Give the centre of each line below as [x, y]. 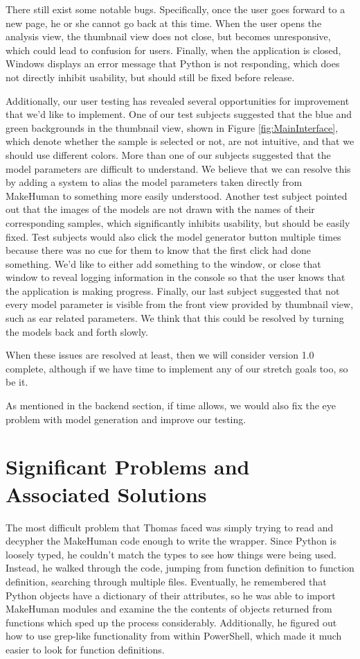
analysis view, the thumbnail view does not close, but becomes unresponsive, [168, 36]
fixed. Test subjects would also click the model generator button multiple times [173, 236]
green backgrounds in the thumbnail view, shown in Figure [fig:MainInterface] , [172, 127]
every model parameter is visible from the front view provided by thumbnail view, [180, 304]
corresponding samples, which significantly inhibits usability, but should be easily [178, 222]
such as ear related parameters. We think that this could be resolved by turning [175, 318]
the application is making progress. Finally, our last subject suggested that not [173, 290]
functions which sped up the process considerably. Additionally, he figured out [171, 622]
